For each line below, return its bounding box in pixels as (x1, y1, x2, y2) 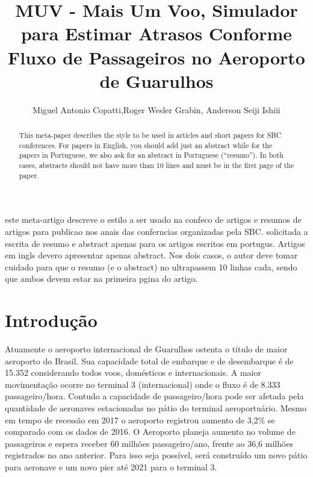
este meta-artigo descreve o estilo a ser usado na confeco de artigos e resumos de (5, 213, 302, 226)
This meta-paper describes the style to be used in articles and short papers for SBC (19, 130, 282, 140)
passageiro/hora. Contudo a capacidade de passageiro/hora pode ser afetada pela (5, 390, 304, 402)
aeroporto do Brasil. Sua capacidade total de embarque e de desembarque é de (5, 354, 294, 367)
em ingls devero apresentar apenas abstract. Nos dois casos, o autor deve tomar (5, 249, 298, 261)
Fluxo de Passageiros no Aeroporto (8, 45, 305, 69)
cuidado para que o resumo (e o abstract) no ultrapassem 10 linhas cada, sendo (5, 260, 297, 273)
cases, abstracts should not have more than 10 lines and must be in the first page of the (19, 160, 294, 170)
